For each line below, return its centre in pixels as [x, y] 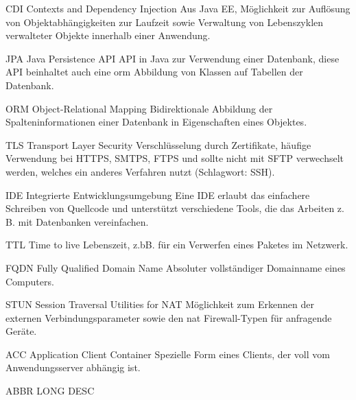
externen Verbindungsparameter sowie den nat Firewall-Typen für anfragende [169, 317]
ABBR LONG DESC [50, 391]
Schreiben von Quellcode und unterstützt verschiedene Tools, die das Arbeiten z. [175, 208]
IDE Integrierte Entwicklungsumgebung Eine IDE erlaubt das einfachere [158, 195]
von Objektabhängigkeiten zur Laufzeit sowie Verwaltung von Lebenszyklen [165, 22]
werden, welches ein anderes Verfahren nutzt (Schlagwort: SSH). [140, 171]
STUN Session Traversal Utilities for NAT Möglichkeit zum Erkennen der [160, 304]
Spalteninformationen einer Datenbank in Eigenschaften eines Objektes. [156, 122]
